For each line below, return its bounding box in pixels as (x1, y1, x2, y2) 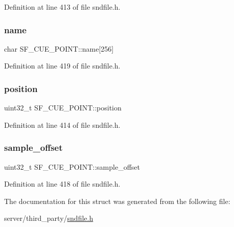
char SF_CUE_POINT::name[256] (4, 43, 114, 54)
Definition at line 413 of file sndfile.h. (4, 2, 121, 12)
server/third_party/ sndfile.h (4, 213, 93, 223)
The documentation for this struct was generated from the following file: (4, 195, 230, 206)
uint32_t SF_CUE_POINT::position (4, 102, 122, 113)
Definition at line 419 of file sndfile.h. (4, 60, 121, 71)
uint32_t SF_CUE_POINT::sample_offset (4, 161, 140, 172)
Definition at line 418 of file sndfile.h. (4, 178, 121, 189)
